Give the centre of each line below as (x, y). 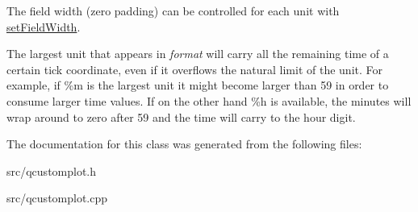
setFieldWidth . (44, 26)
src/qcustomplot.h (52, 170)
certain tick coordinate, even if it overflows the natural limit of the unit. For (194, 69)
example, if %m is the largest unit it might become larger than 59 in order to (198, 85)
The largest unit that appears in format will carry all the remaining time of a (198, 54)
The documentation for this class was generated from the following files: (184, 144)
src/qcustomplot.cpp (57, 198)
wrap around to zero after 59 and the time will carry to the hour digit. (181, 116)
